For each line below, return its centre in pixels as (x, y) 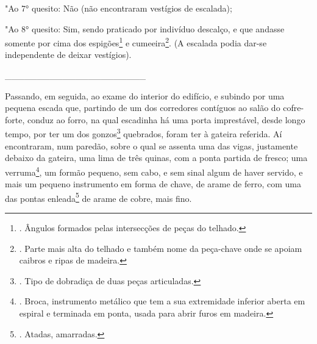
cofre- (294, 108)
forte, (15, 119)
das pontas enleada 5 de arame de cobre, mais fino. (98, 197)
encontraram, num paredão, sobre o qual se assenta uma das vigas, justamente (151, 145)
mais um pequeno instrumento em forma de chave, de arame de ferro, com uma (153, 184)
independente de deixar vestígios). (68, 55)
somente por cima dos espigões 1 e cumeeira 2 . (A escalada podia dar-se (136, 42)
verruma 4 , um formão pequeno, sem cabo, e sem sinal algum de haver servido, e (154, 171)
